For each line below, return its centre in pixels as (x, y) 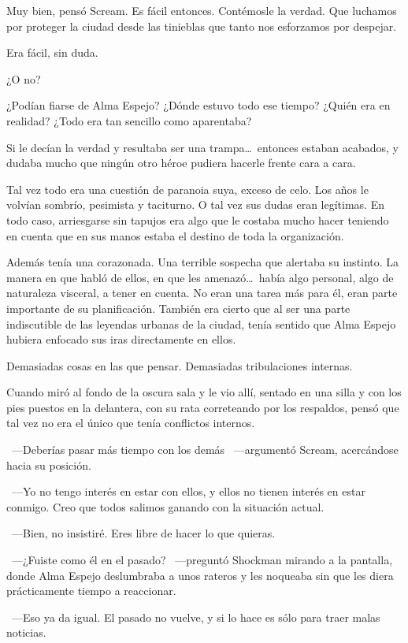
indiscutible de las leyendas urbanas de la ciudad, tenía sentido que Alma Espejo (201, 323)
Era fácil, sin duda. (52, 52)
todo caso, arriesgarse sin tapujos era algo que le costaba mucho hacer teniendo (198, 219)
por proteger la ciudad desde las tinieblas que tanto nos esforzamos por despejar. (202, 26)
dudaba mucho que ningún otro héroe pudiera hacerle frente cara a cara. (181, 163)
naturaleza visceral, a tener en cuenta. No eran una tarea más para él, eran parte (202, 293)
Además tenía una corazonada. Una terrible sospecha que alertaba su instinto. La (203, 262)
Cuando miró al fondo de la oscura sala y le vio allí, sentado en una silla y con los (204, 392)
